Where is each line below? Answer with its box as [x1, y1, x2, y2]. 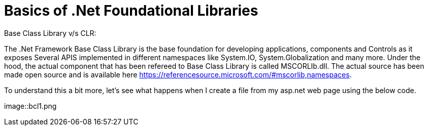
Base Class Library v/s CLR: [4, 28, 96, 37]
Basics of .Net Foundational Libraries [4, 2, 258, 19]
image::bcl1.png [4, 101, 57, 110]
